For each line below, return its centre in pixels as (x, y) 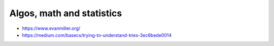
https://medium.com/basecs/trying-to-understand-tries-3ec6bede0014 (97, 35)
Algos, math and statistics (66, 13)
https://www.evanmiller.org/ (51, 28)
